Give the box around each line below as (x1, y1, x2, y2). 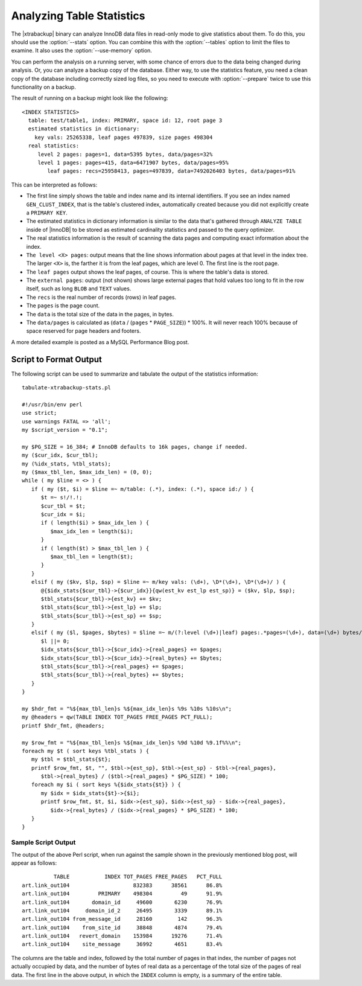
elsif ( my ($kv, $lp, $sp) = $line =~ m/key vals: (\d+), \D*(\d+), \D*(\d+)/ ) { (31, 578, 286, 586)
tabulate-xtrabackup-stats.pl (22, 384, 112, 391)
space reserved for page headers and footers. (26, 327, 141, 335)
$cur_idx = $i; (40, 511, 86, 517)
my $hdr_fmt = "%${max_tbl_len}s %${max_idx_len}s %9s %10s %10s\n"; (22, 705, 232, 712)
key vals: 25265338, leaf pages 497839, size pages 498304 (34, 133, 213, 141)
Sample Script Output (11, 838, 76, 847)
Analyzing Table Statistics (11, 9, 145, 22)
